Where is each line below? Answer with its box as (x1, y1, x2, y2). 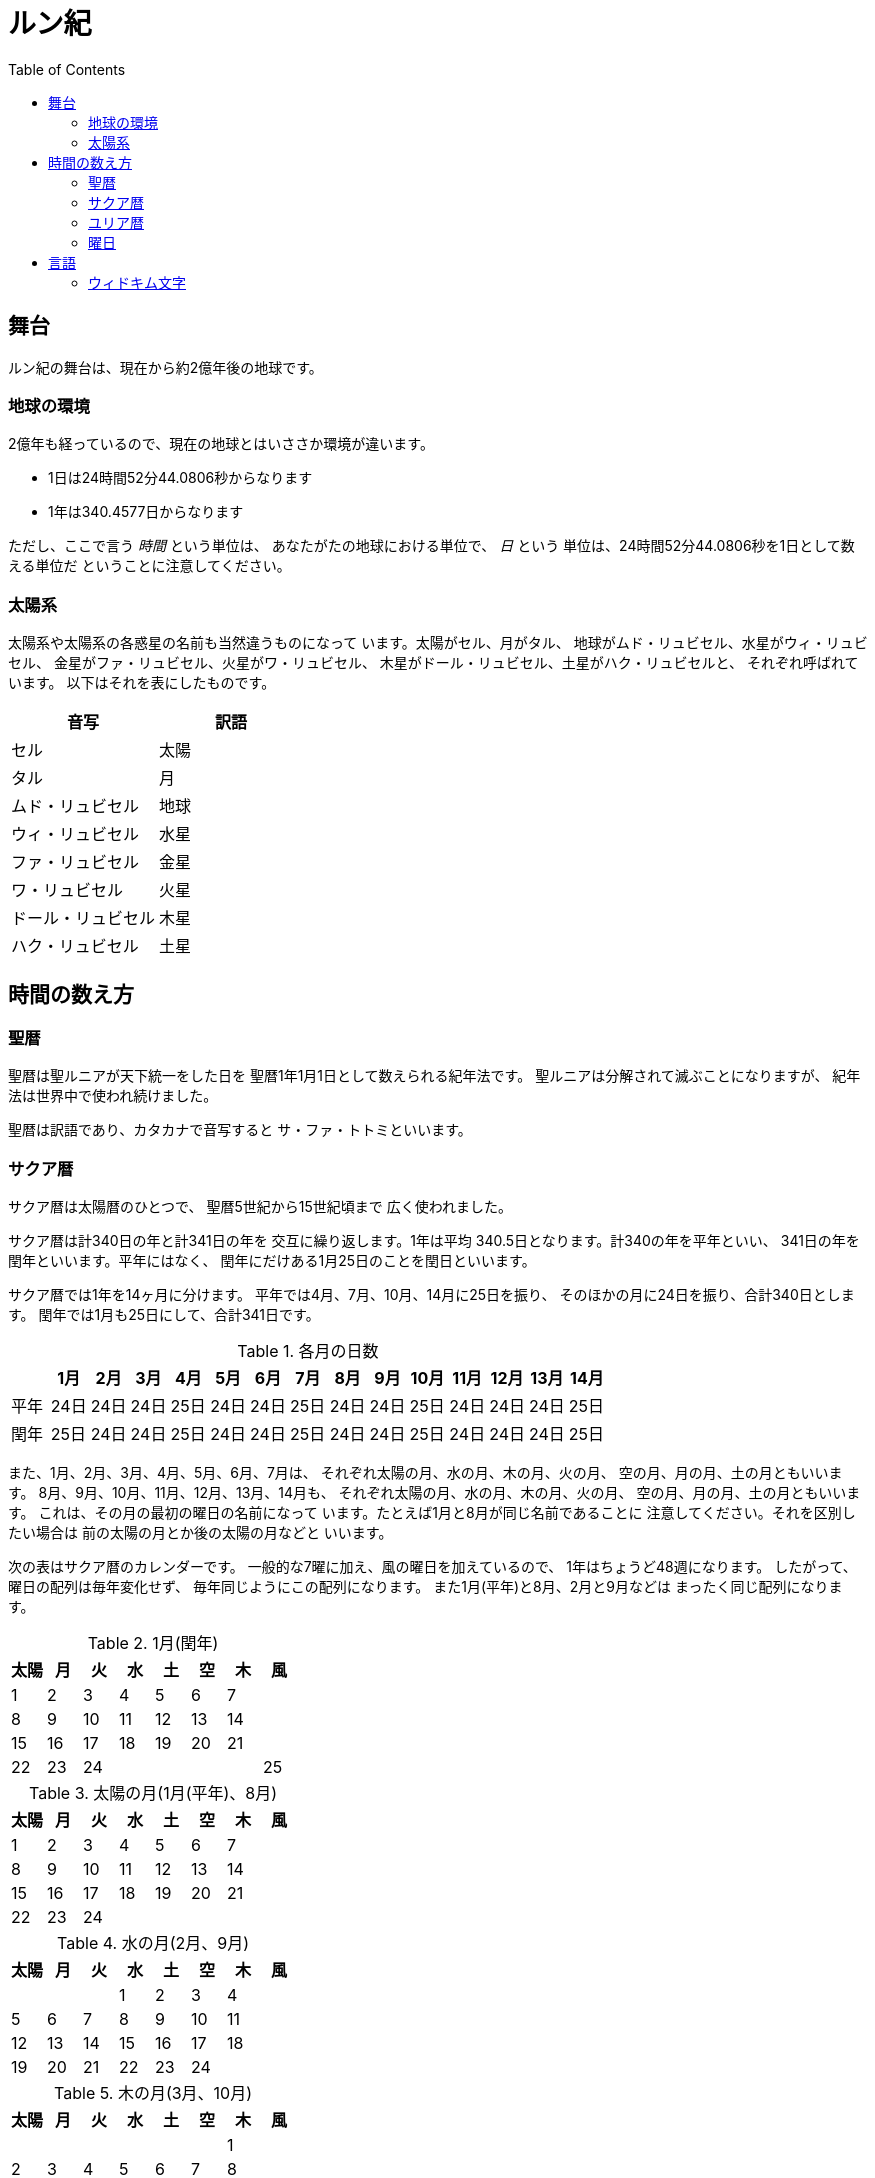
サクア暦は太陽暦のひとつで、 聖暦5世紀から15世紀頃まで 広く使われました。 (8, 1198, 512, 1216)
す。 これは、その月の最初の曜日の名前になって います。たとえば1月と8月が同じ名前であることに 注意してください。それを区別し (8, 1504, 856, 1522)
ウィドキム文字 (88, 273, 186, 291)
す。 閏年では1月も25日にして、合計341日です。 (8, 1306, 320, 1324)
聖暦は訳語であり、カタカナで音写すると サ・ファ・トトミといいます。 (8, 1121, 472, 1139)
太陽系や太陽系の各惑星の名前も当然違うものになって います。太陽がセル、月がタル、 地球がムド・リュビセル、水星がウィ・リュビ (8, 634, 868, 652)
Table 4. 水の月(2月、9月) (57, 1933, 250, 1954)
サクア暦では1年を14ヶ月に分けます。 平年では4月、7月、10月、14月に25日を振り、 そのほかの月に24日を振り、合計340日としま (8, 1286, 855, 1304)
